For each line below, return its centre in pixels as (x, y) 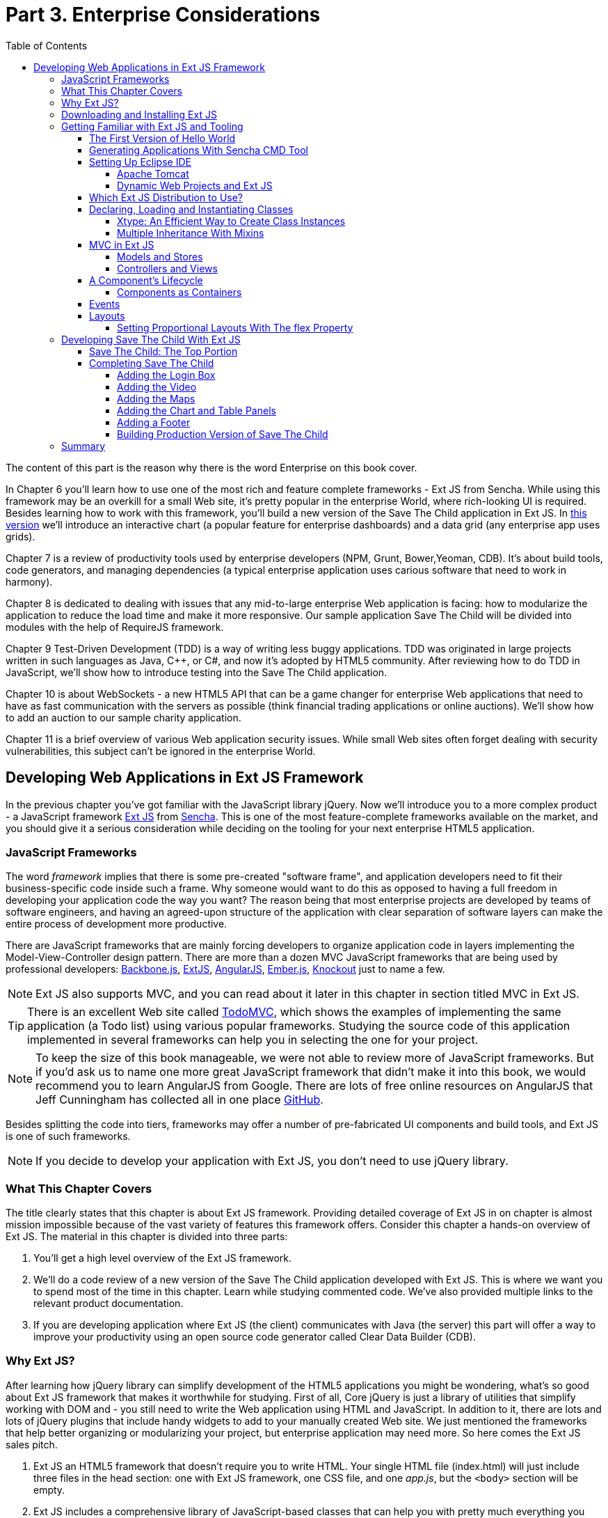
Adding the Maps (156, 398)
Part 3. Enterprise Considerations (163, 15)
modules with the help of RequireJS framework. (115, 627)
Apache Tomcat (153, 173)
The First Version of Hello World (162, 138)
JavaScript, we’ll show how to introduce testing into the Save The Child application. (197, 672)
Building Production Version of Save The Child (223, 434)
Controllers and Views (167, 268)
